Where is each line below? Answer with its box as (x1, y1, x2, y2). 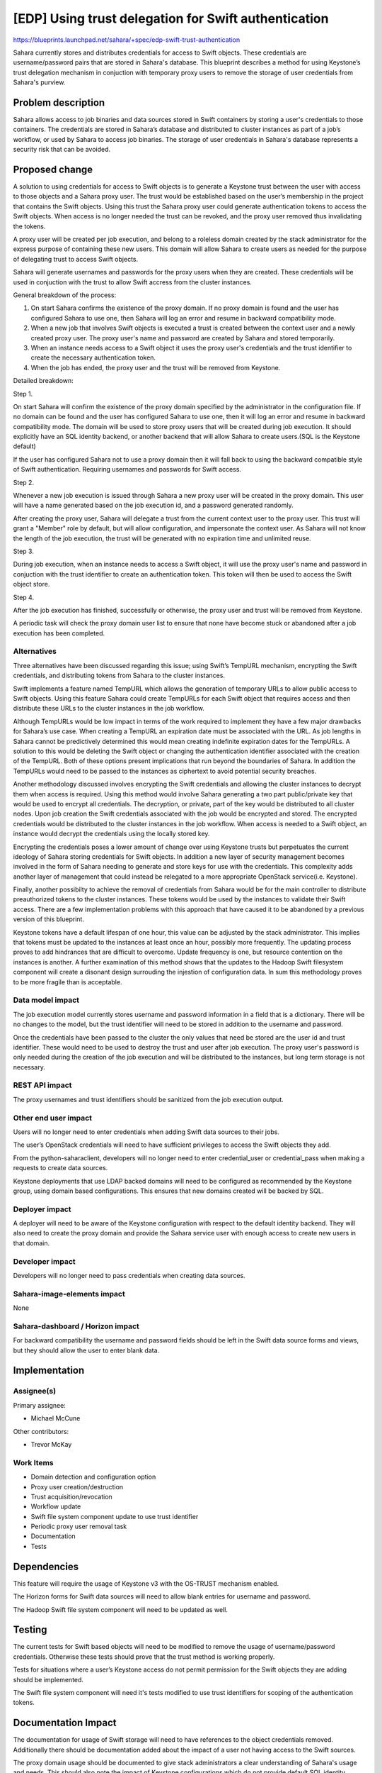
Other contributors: (13, 1427, 69, 1435)
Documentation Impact (13, 1717, 117, 1729)
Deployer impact (13, 1204, 71, 1214)
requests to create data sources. (13, 1164, 108, 1172)
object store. (13, 580, 50, 589)
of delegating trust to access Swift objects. (13, 255, 138, 263)
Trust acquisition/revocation (30, 1492, 112, 1501)
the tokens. (13, 222, 46, 230)
